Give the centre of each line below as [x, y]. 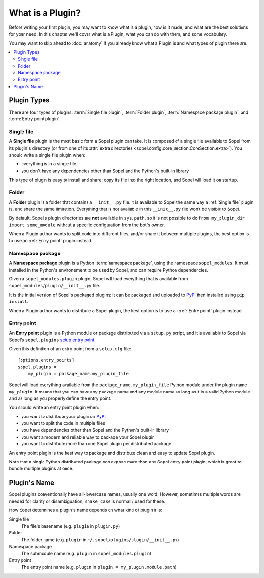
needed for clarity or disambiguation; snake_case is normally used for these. [87, 501]
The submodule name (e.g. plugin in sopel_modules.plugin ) [86, 554]
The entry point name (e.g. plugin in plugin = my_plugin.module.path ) [99, 567]
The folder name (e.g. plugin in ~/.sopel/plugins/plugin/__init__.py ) [100, 540]
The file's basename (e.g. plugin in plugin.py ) [71, 526]
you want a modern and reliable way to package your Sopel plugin [88, 437]
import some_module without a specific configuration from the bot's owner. [87, 225]
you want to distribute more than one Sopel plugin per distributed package [96, 444]
